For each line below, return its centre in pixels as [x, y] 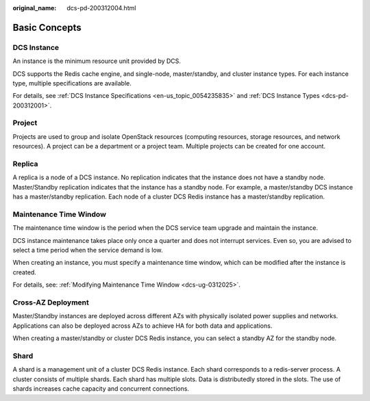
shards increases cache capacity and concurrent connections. [101, 389]
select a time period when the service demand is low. [88, 250]
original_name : [35, 8]
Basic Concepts [47, 27]
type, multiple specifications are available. [72, 83]
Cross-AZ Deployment [51, 302]
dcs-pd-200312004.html [101, 8]
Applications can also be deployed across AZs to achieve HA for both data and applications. [143, 326]
